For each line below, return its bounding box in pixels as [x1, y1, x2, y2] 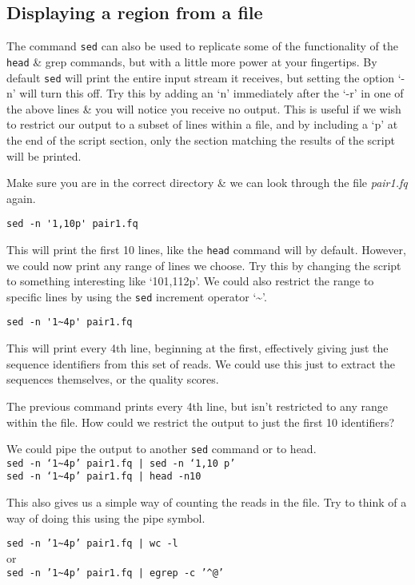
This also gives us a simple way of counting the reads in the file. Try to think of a [6, 494, 407, 511]
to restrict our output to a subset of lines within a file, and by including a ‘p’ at [6, 116, 398, 133]
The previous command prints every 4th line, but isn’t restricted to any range [6, 397, 388, 414]
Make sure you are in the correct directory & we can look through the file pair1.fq [6, 174, 408, 191]
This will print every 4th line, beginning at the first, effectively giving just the [6, 340, 389, 356]
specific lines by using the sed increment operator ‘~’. [6, 288, 267, 304]
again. [6, 189, 36, 206]
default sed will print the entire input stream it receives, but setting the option [6, 69, 395, 86]
